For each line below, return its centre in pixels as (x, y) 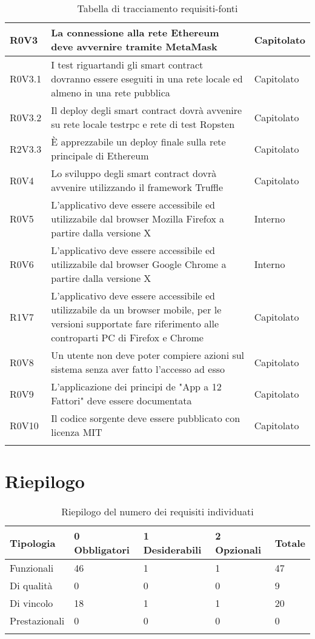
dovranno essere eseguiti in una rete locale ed (147, 79)
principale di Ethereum (100, 156)
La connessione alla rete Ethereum (135, 32)
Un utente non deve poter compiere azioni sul (148, 355)
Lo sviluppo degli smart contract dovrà (134, 173)
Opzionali (238, 550)
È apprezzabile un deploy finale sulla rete (138, 142)
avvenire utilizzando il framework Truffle (137, 187)
